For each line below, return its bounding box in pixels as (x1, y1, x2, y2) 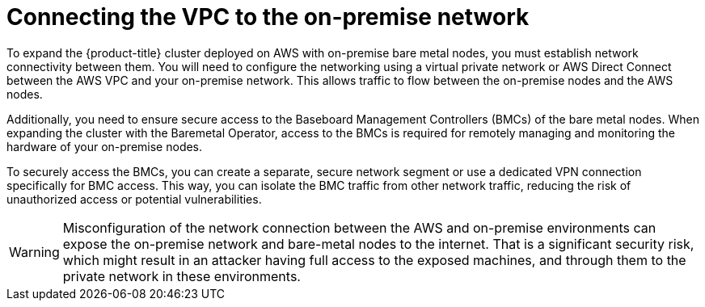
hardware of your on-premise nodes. (6, 139, 203, 153)
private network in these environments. (62, 267, 301, 284)
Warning (9, 243, 60, 260)
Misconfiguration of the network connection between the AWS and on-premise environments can (62, 219, 656, 236)
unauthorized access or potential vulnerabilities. (6, 191, 262, 206)
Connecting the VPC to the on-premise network (6, 3, 530, 31)
